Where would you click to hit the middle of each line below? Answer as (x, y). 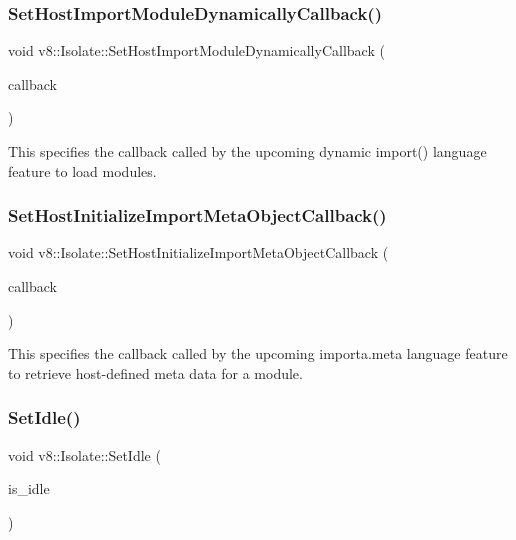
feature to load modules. (82, 170)
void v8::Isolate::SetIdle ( (84, 454)
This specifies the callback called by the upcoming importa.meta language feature (258, 353)
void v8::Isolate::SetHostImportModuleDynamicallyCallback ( (196, 50)
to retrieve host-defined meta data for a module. (155, 372)
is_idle (29, 488)
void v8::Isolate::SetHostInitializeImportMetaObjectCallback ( (198, 252)
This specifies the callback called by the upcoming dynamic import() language (247, 151)
